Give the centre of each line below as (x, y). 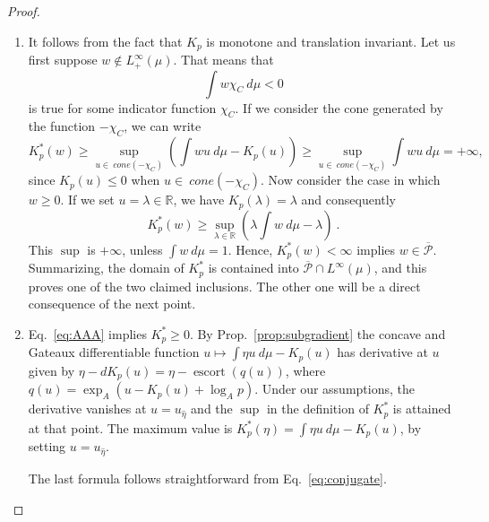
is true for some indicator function (122, 107)
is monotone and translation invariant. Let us (331, 41)
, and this (400, 268)
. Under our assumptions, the (335, 389)
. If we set (87, 200)
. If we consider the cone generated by (339, 107)
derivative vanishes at (87, 409)
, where (305, 370)
